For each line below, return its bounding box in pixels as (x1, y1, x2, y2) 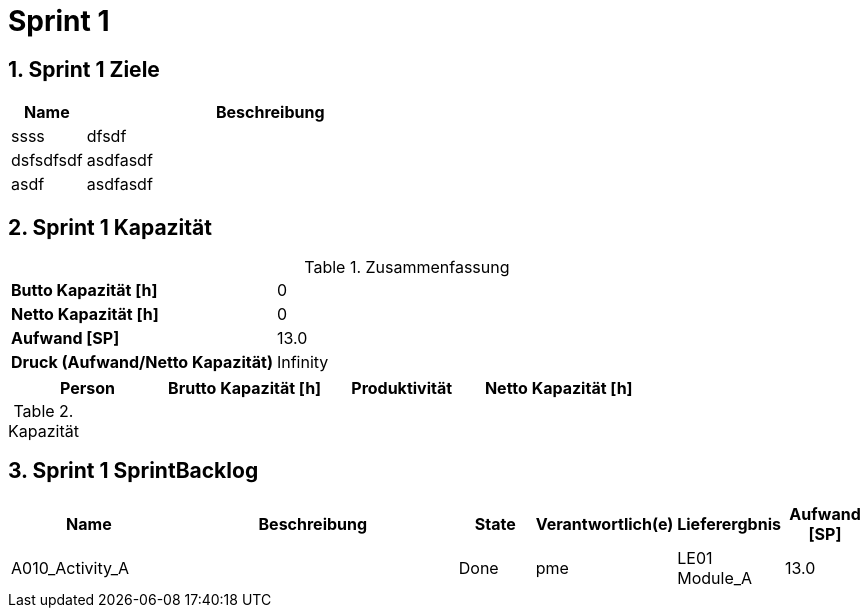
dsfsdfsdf (11, 150, 83, 171)
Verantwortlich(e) (535, 513, 674, 534)
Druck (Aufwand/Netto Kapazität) (11, 352, 273, 373)
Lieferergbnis (677, 513, 781, 534)
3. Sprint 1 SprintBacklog (8, 458, 259, 484)
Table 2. (13, 401, 74, 422)
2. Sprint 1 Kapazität (8, 214, 212, 240)
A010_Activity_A (11, 557, 130, 578)
